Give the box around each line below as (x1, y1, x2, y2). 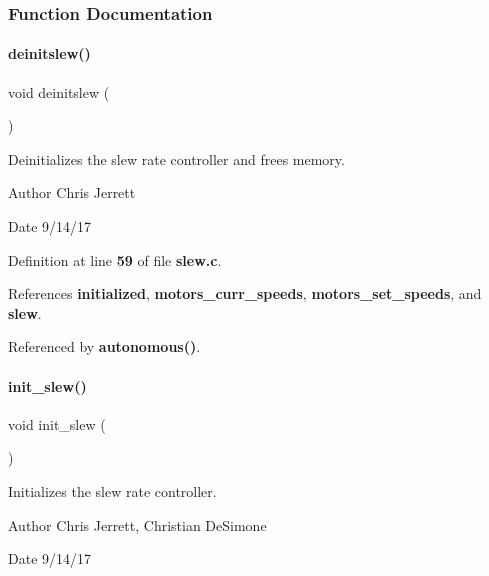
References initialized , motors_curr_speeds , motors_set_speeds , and (8, 283, 482, 304)
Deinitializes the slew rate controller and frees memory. (8, 148, 345, 169)
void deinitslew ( (8, 81, 110, 102)
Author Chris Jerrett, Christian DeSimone (8, 514, 267, 535)
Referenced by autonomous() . (8, 336, 201, 357)
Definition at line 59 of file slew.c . (8, 249, 222, 270)
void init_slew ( (8, 413, 106, 434)
